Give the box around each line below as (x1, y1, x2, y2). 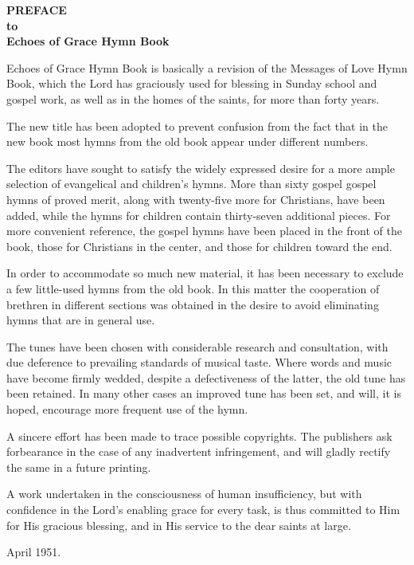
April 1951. (6, 543, 61, 560)
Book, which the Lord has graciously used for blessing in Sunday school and (6, 75, 377, 92)
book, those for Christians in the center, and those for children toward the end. (6, 237, 393, 254)
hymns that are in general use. (6, 312, 155, 328)
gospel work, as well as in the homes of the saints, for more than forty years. (6, 90, 380, 107)
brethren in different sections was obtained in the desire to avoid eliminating (6, 296, 379, 312)
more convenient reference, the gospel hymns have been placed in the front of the (6, 222, 402, 239)
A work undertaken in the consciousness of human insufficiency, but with (6, 485, 362, 502)
